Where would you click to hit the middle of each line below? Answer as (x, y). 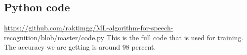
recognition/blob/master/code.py (54, 37)
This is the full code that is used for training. (175, 37)
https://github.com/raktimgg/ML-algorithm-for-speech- (89, 28)
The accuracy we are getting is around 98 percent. (80, 47)
